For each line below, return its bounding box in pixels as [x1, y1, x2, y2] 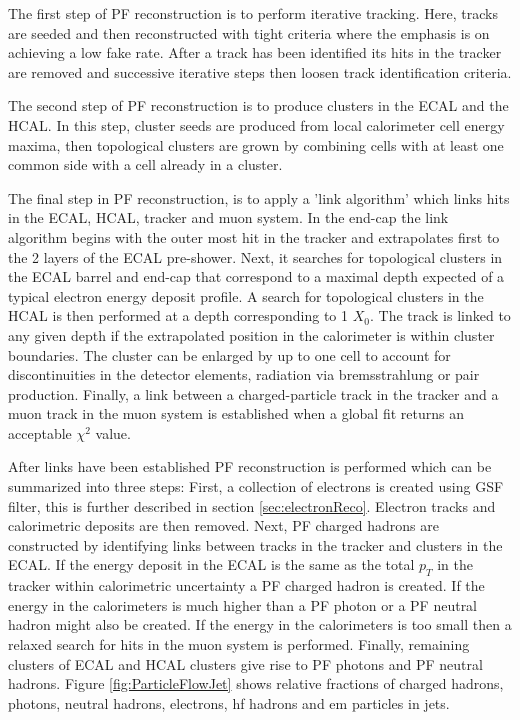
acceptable [8, 422, 72, 443]
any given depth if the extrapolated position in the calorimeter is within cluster [8, 324, 495, 345]
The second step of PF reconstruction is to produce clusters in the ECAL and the [8, 95, 509, 116]
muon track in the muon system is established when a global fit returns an [8, 403, 464, 424]
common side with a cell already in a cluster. [8, 154, 283, 175]
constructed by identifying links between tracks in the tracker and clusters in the [8, 534, 503, 555]
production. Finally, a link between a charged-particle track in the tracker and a [8, 383, 499, 404]
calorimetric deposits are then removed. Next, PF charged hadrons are [8, 515, 439, 536]
